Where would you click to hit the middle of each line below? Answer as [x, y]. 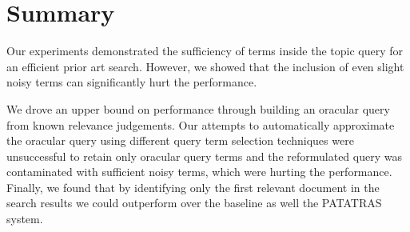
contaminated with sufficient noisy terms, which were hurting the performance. [199, 172]
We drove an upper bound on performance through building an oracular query [198, 108]
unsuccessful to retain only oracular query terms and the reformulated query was [204, 156]
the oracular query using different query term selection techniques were [180, 140]
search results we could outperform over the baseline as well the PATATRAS [194, 203]
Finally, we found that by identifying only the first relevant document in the [193, 187]
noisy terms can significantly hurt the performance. [132, 82]
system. [25, 219]
